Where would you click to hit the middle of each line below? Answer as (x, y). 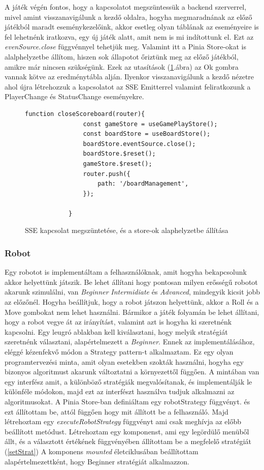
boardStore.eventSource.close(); (139, 144)
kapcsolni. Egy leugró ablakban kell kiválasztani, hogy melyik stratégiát (116, 331)
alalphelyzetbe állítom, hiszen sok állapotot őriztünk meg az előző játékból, (122, 56)
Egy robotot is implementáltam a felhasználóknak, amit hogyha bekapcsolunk (126, 272)
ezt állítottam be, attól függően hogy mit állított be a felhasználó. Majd (117, 411)
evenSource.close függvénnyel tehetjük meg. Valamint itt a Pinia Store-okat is (125, 47)
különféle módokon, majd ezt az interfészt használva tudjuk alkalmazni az (120, 391)
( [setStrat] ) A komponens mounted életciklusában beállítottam (102, 451)
